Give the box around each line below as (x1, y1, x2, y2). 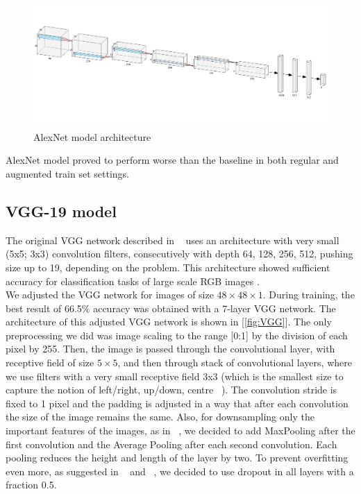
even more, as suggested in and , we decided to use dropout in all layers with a (6, 463, 354, 478)
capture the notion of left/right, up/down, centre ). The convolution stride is (6, 382, 337, 397)
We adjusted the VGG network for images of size (6, 287, 214, 302)
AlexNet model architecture (33, 129, 151, 144)
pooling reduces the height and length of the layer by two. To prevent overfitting (6, 450, 349, 465)
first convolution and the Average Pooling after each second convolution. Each (6, 436, 337, 451)
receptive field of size (6, 355, 94, 370)
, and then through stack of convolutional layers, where (117, 355, 352, 370)
